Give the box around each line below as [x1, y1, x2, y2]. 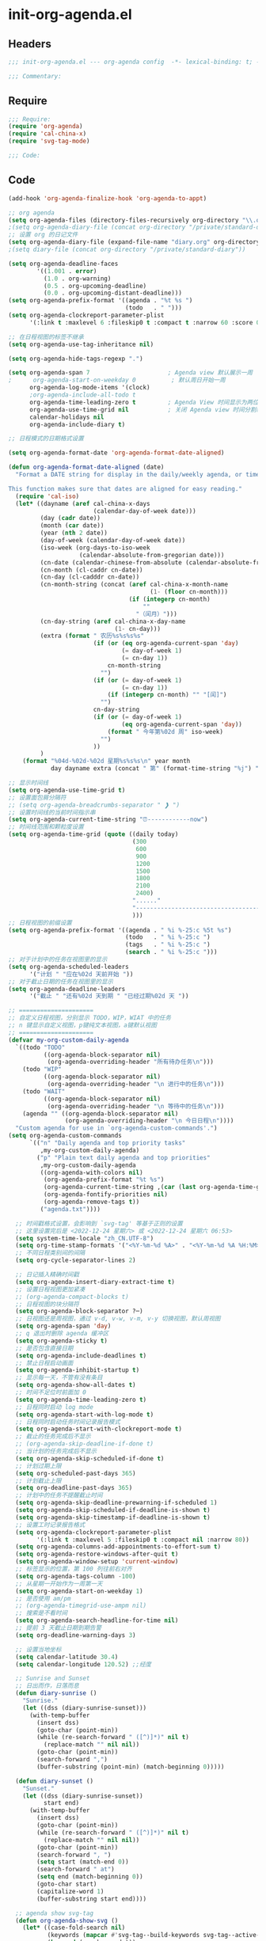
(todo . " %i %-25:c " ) [125, 933, 211, 941]
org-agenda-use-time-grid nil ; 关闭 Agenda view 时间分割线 [28, 405, 263, 413]
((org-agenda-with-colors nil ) [40, 1168, 144, 1176]
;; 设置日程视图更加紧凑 [15, 1285, 85, 1293]
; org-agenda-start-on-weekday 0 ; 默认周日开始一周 [8, 376, 226, 385]
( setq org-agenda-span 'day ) [15, 1322, 112, 1331]
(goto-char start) [36, 1880, 97, 1888]
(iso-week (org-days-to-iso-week [40, 544, 150, 552]
